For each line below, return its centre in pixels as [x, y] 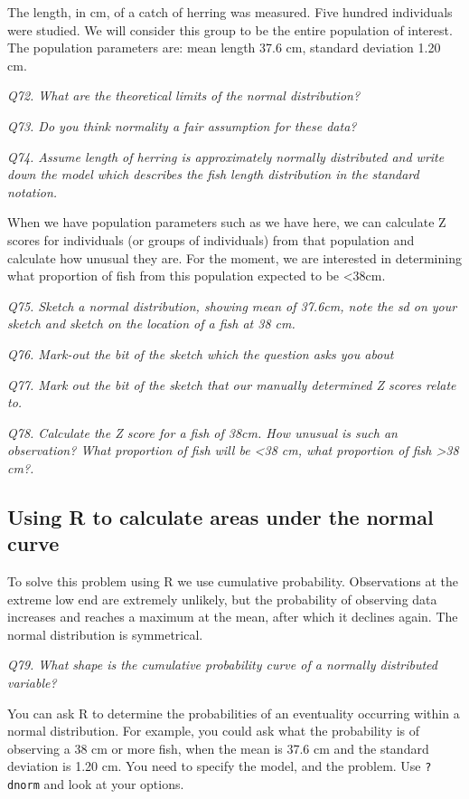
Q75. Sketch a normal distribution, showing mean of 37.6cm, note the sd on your [232, 305]
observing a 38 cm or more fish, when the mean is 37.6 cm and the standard [218, 748]
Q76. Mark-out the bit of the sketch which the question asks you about [201, 353]
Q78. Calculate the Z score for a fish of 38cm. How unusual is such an [202, 432]
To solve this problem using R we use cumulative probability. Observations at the [233, 581]
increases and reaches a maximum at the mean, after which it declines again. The [233, 617]
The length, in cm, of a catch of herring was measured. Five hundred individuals [230, 12]
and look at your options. [114, 784]
